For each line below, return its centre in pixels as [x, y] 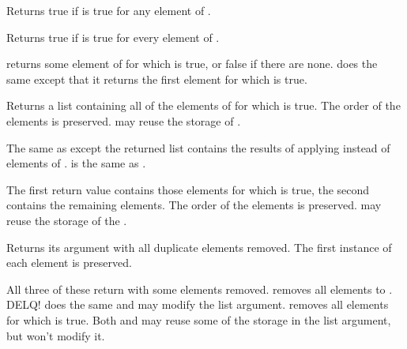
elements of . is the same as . [76, 163]
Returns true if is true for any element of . [109, 10]
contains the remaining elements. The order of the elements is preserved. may [194, 205]
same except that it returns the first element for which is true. [157, 79]
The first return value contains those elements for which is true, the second [188, 189]
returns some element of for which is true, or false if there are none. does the [192, 64]
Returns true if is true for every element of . [113, 37]
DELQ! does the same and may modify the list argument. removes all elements [198, 304]
